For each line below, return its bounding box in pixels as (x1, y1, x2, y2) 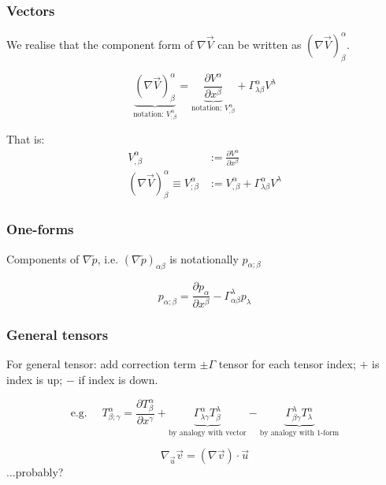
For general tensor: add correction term (6, 356, 196, 372)
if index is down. (78, 371, 158, 387)
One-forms (6, 219, 74, 239)
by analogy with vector (168, 428, 247, 437)
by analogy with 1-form (259, 428, 340, 437)
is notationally (169, 250, 239, 267)
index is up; (6, 371, 63, 387)
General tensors (6, 325, 109, 345)
